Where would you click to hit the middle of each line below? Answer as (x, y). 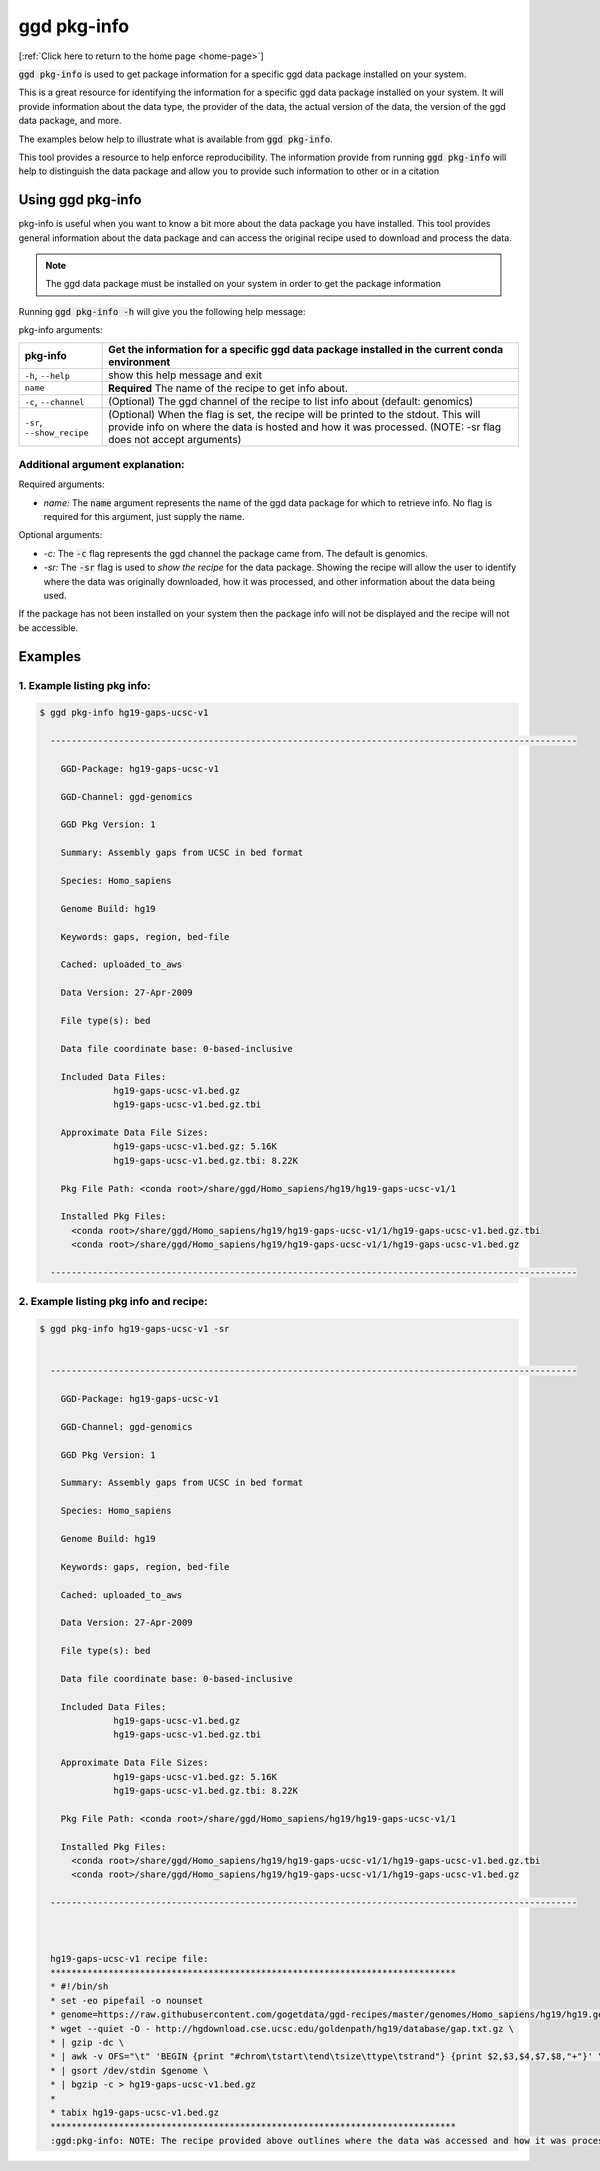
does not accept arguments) (175, 439)
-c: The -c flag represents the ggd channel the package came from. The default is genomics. (236, 553)
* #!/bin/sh (79, 1986)
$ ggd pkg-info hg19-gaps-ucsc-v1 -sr (134, 1329)
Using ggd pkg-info (80, 200)
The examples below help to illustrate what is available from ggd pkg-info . (176, 139)
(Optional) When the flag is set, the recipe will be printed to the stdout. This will (294, 414)
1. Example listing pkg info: (84, 685)
